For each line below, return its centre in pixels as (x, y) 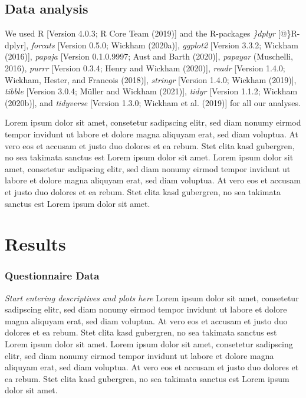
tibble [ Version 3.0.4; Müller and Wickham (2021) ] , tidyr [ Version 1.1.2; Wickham (151, 91)
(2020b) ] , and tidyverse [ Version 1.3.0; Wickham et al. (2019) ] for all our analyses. (153, 102)
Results (35, 244)
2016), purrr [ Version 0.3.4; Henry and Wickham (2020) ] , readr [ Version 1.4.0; (145, 68)
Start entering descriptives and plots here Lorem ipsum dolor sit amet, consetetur (152, 297)
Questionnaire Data (52, 276)
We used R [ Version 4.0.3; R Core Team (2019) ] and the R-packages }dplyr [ (143, 33)
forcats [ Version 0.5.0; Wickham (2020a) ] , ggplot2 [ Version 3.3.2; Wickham (164, 45)
